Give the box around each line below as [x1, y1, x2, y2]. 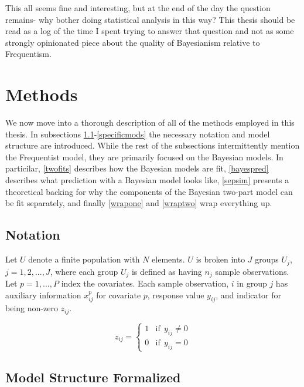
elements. [152, 253, 185, 265]
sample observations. [215, 265, 289, 277]
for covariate [96, 288, 141, 301]
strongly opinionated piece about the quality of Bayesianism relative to [5, 36, 260, 48]
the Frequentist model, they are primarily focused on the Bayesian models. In [5, 150, 283, 163]
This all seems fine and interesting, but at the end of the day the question [5, 2, 271, 14]
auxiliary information [5, 288, 81, 301]
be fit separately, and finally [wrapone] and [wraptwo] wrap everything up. [5, 197, 272, 209]
